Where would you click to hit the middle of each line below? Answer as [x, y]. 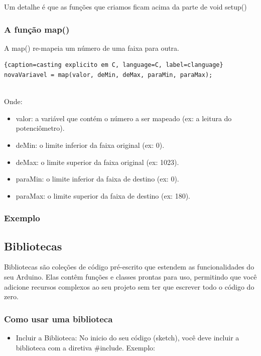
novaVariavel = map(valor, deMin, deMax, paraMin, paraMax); [108, 75]
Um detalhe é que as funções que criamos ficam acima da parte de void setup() [125, 7]
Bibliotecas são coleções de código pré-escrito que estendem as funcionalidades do [129, 267]
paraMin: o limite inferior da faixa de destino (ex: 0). [97, 179]
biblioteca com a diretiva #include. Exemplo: [85, 347]
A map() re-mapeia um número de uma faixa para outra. [92, 48]
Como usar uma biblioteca [58, 319]
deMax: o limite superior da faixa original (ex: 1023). [97, 162]
